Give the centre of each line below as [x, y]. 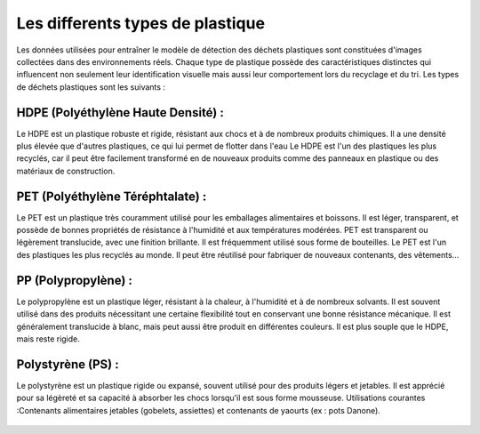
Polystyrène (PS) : [68, 364]
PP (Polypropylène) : [75, 280]
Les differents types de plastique [141, 23]
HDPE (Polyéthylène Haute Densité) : [120, 113]
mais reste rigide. [48, 339]
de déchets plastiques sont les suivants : [91, 87]
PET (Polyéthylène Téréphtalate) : [112, 196]
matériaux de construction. [66, 171]
